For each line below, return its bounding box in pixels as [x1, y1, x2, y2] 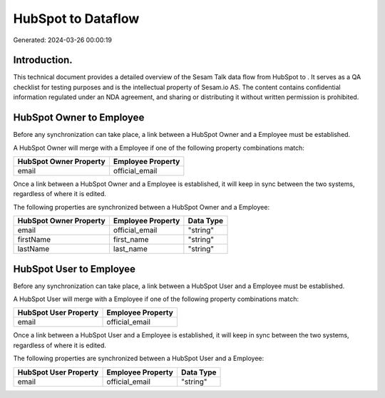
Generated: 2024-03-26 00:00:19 [13, 36, 112, 44]
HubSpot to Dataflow [13, 11, 140, 26]
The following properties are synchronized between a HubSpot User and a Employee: [13, 354, 265, 363]
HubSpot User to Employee [13, 262, 135, 275]
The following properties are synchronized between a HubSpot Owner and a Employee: [13, 203, 270, 211]
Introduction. [13, 54, 73, 66]
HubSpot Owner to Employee [13, 111, 145, 124]
